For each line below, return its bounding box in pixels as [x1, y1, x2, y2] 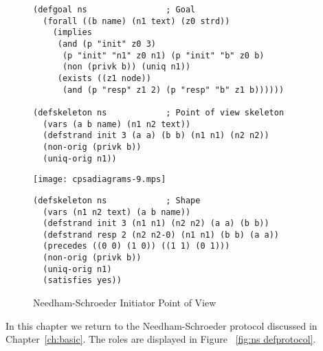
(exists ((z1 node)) [57, 73, 151, 83]
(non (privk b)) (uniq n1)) [62, 62, 191, 72]
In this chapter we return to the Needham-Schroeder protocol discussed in [5, 318, 318, 332]
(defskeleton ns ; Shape [33, 195, 201, 205]
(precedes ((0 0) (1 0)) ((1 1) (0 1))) [43, 241, 230, 251]
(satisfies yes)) [43, 275, 122, 286]
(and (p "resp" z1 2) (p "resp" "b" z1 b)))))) [62, 84, 285, 95]
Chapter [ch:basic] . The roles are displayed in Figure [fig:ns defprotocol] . [5, 332, 316, 346]
